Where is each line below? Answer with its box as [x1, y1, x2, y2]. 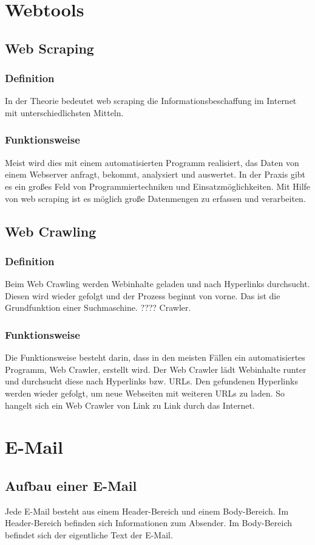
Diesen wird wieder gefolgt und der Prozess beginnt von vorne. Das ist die [5, 289, 280, 302]
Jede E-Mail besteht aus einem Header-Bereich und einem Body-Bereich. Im [5, 504, 289, 517]
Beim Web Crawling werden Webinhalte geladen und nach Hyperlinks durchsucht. [5, 277, 310, 290]
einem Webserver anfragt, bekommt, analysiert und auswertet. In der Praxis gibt [5, 168, 306, 181]
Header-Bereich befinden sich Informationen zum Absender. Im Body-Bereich [5, 516, 293, 529]
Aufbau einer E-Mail [5, 476, 137, 495]
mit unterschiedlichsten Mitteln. [5, 106, 124, 119]
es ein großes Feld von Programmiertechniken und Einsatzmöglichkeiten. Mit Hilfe [5, 179, 311, 192]
